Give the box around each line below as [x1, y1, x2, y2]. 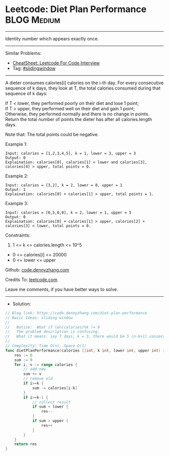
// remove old [23, 376, 53, 381]
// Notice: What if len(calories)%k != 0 [5, 324, 100, 330]
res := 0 [14, 353, 33, 358]
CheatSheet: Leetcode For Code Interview [12, 59, 100, 66]
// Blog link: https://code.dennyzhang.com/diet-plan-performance [5, 310, 147, 315]
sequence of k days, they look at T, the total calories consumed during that [5, 85, 161, 91]
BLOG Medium [5, 14, 60, 26]
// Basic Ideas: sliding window [5, 315, 73, 320]
